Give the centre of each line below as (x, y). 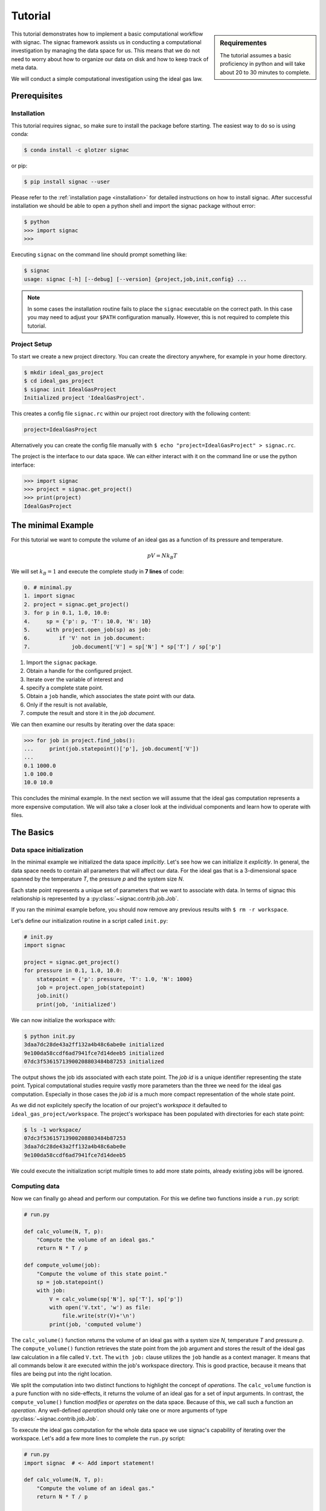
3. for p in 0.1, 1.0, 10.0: (67, 613)
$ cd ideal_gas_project (59, 381)
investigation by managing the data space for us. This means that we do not (106, 51)
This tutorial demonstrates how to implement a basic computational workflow (107, 34)
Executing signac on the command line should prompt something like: (99, 254)
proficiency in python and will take (263, 64)
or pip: (19, 166)
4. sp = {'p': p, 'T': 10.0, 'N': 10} (88, 621)
